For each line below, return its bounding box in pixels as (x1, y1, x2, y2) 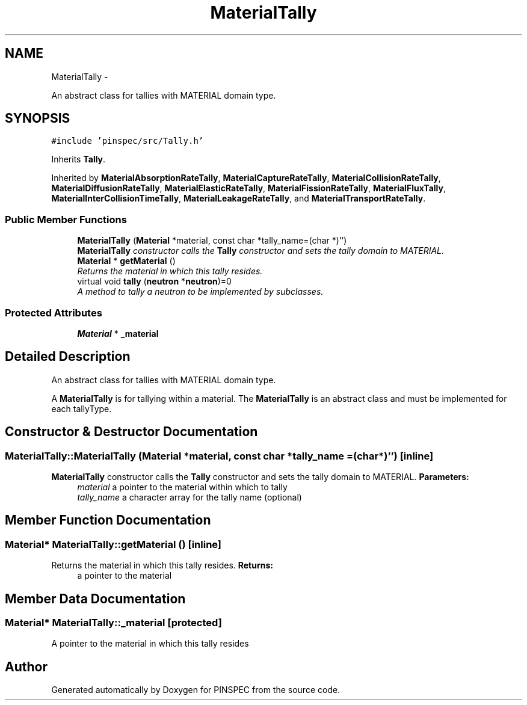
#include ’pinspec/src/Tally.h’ (51, 136, 204, 146)
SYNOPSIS (5, 111, 70, 126)
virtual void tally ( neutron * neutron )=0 (77, 276, 232, 287)
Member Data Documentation (5, 591, 186, 606)
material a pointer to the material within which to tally (77, 482, 288, 492)
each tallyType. (51, 403, 112, 414)
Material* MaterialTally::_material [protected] (5, 617, 222, 629)
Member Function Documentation (5, 513, 211, 528)
